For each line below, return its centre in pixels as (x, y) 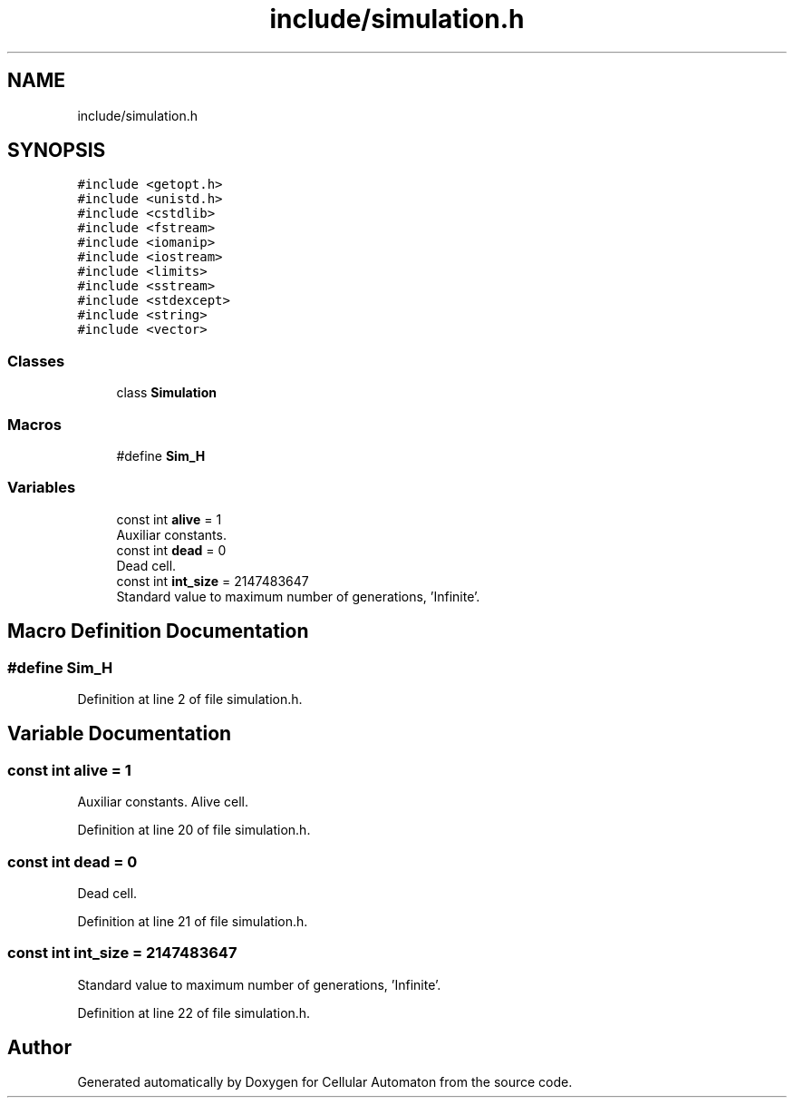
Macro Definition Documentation (158, 631)
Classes (36, 361)
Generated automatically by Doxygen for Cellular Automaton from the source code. (325, 1082)
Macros (34, 424)
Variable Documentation (120, 734)
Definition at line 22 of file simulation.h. (194, 1012)
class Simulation (166, 393)
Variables (42, 488)
